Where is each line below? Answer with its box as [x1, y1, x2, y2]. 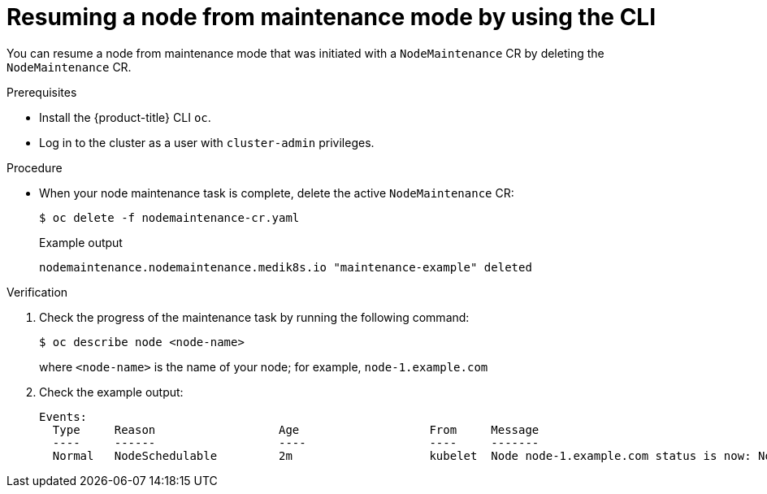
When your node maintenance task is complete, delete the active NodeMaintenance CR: [39, 185, 514, 200]
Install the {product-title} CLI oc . [39, 110, 211, 124]
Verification [6, 284, 68, 299]
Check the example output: [39, 384, 184, 399]
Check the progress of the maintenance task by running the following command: [39, 310, 470, 324]
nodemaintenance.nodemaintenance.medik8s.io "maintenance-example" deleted [39, 260, 532, 274]
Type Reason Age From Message [52, 422, 539, 436]
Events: [39, 409, 88, 423]
